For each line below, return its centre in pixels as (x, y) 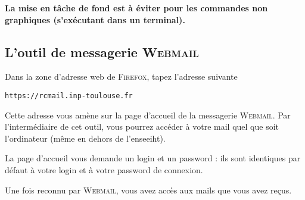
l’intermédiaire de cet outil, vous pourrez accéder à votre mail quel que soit (142, 126)
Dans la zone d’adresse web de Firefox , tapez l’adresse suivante (121, 76)
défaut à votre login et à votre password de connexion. (104, 170)
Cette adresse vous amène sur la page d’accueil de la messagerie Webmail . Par (148, 115)
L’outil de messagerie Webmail (102, 51)
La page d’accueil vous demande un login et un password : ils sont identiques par (153, 158)
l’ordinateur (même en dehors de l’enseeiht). (85, 138)
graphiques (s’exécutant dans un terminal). (95, 19)
